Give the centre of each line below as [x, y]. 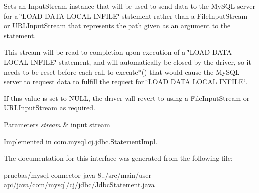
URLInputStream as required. [50, 108]
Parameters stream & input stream [57, 124]
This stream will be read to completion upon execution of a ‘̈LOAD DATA [118, 52]
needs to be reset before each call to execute [71, 71]
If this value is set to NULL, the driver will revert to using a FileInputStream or [127, 98]
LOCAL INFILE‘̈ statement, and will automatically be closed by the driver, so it [128, 61]
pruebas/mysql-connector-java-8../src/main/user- [79, 174]
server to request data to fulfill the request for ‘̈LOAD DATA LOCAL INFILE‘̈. [126, 81]
